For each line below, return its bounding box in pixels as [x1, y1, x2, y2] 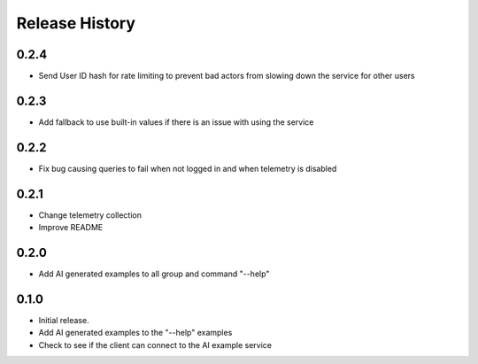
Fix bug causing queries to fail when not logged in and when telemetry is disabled [38, 163, 337, 174]
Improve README [38, 222, 104, 233]
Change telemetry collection [38, 209, 142, 221]
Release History [16, 13, 136, 33]
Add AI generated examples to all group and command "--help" [38, 268, 270, 279]
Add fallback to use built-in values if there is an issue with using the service [38, 116, 314, 128]
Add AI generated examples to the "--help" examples [38, 328, 233, 338]
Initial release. [38, 314, 89, 325]
